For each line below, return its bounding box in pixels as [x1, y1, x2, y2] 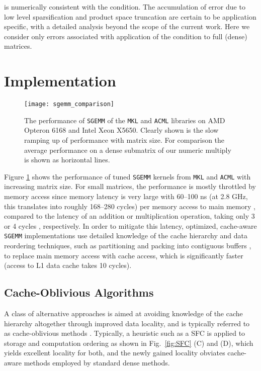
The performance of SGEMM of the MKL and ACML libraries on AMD [24, 115, 225, 125]
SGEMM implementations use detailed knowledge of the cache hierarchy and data [4, 230, 248, 241]
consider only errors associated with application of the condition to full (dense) [4, 31, 247, 41]
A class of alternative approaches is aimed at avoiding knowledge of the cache [4, 308, 243, 319]
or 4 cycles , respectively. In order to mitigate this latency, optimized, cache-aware [4, 220, 257, 231]
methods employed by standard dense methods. [24, 357, 170, 368]
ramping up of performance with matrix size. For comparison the [24, 135, 225, 145]
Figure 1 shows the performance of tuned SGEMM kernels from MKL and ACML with [4, 171, 251, 181]
